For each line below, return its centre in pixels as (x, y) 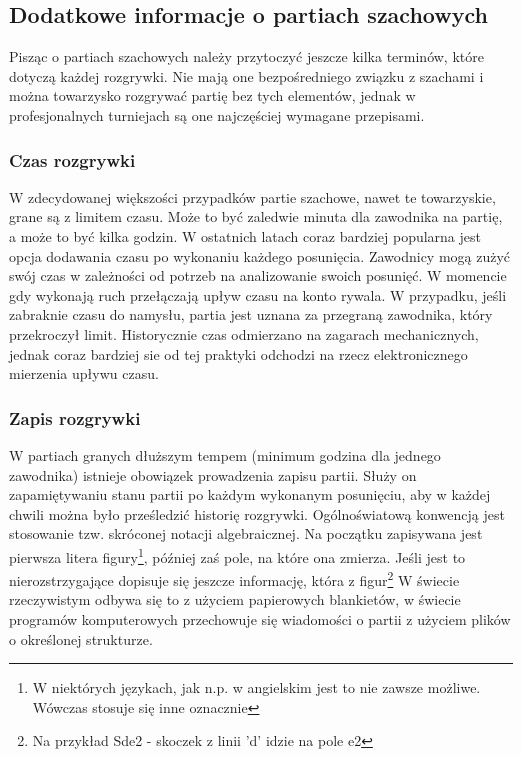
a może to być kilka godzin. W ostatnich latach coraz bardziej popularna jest (245, 235)
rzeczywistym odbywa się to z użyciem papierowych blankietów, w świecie (235, 599)
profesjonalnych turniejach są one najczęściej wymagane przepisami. (217, 114)
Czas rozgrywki (72, 159)
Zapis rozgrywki (75, 417)
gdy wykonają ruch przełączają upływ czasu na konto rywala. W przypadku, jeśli (258, 294)
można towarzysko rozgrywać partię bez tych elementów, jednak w (212, 95)
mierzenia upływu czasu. (84, 373)
